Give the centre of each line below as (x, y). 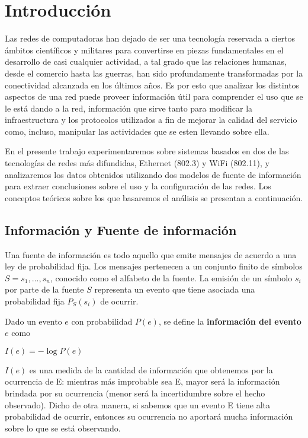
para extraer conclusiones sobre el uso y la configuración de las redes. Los (138, 186)
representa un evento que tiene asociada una (175, 289)
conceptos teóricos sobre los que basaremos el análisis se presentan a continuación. (154, 197)
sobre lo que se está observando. (63, 428)
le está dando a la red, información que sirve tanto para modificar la (129, 108)
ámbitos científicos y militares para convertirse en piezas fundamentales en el (144, 50)
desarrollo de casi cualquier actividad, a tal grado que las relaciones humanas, (146, 61)
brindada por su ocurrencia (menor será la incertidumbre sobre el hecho (135, 393)
